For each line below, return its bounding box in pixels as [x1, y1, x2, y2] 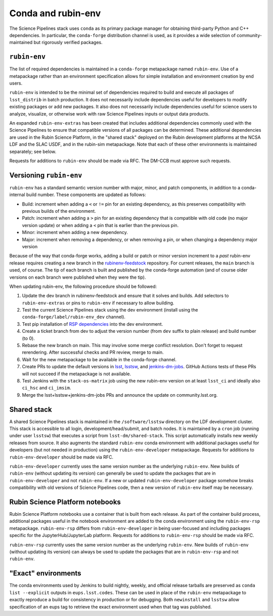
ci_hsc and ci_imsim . [22, 385, 71, 391]
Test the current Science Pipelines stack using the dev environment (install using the [22, 307, 198, 313]
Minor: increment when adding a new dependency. [22, 229, 128, 236]
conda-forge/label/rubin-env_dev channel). [22, 314, 126, 320]
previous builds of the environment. [22, 208, 96, 214]
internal [9, 191, 25, 198]
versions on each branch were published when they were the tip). [9, 274, 146, 280]
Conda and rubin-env [9, 8, 101, 19]
